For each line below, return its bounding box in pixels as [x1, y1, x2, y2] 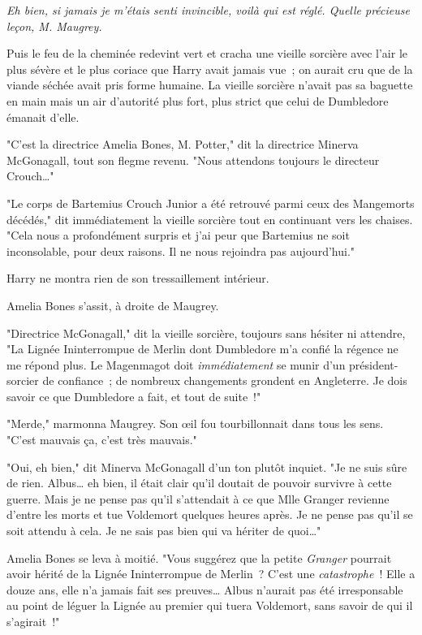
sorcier [6, 372, 39, 389]
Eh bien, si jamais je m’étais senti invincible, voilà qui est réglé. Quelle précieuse [6, 2, 410, 18]
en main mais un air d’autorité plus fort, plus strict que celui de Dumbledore [6, 92, 389, 109]
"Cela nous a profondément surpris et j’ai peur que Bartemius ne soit [6, 227, 350, 244]
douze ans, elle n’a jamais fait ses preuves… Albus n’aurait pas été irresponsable [6, 581, 403, 598]
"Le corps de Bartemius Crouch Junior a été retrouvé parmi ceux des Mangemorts [6, 194, 415, 211]
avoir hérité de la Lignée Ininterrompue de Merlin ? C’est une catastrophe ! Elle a [6, 565, 416, 582]
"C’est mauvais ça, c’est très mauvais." [6, 431, 197, 448]
